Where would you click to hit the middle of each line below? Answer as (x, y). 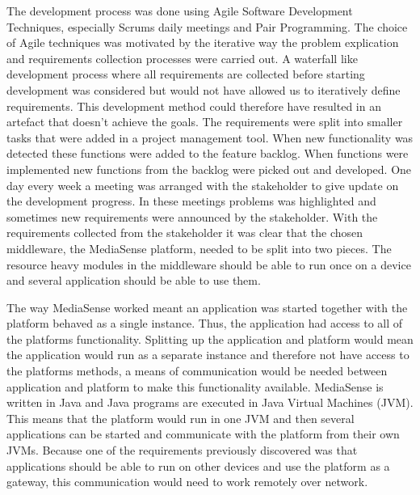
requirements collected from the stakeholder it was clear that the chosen (185, 233)
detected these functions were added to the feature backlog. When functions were (208, 153)
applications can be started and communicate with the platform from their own (203, 434)
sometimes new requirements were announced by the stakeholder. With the (192, 216)
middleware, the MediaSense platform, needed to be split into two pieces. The (199, 248)
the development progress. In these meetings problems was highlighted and (191, 201)
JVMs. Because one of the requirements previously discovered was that (182, 450)
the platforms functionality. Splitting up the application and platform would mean (210, 338)
